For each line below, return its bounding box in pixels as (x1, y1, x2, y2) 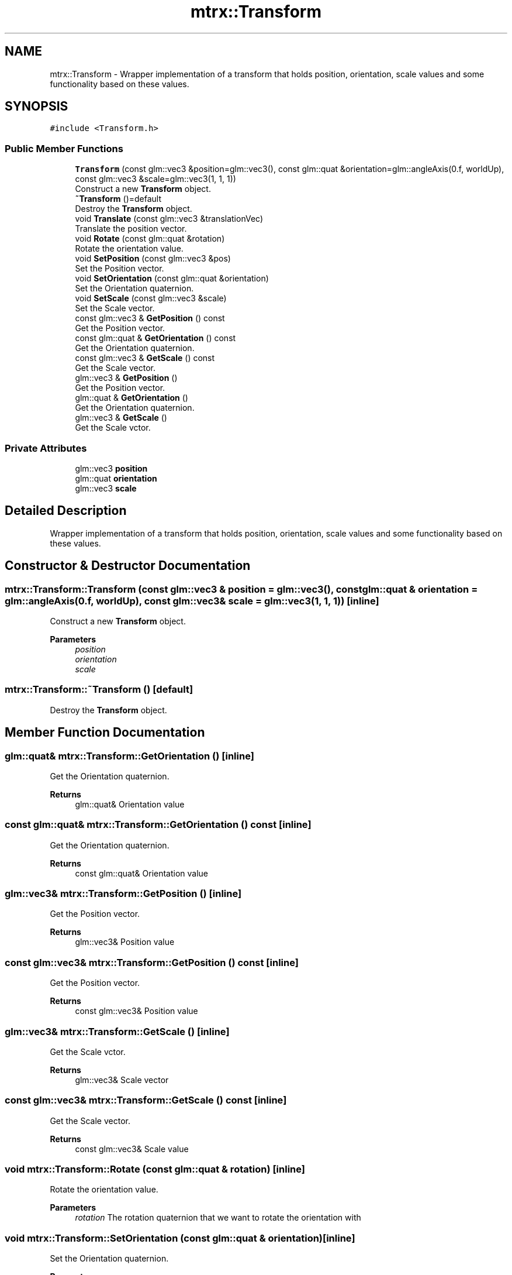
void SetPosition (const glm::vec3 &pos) (75, 253, 231, 264)
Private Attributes (5, 442, 87, 454)
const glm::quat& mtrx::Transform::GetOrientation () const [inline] (5, 819, 312, 831)
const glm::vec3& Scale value (75, 1143, 189, 1154)
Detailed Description (5, 503, 127, 518)
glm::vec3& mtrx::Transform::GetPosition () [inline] (5, 888, 242, 900)
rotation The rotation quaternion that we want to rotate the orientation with (75, 1212, 361, 1223)
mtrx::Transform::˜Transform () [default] (5, 683, 193, 696)
